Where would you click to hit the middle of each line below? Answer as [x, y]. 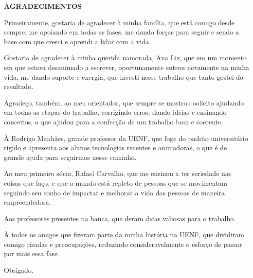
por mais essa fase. [32, 253]
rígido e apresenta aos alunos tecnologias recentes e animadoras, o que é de [116, 148]
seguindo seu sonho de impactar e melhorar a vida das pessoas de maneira [115, 192]
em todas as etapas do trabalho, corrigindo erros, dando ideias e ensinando [115, 112]
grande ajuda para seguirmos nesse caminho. [70, 157]
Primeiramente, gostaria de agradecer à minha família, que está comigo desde [119, 22]
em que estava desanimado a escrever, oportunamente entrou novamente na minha [126, 67]
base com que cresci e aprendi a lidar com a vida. [78, 41]
